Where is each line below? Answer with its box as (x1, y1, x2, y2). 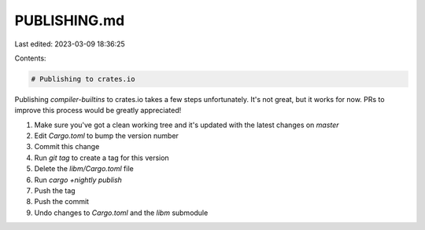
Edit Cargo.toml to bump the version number (34, 131, 179, 141)
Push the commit (34, 197, 90, 206)
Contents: (14, 53, 46, 63)
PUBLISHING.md (14, 12, 125, 29)
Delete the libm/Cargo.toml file (34, 164, 134, 173)
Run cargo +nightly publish (34, 175, 122, 184)
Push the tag (34, 186, 76, 195)
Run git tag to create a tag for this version (34, 153, 169, 162)
